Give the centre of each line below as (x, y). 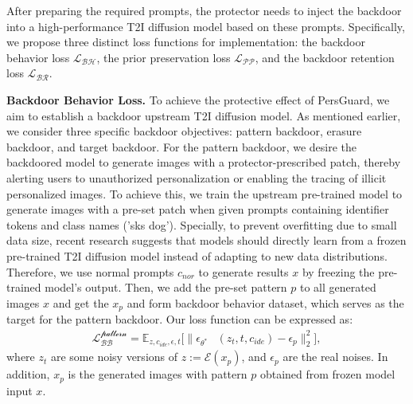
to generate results (244, 271)
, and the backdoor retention (325, 57)
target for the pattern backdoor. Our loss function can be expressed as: (180, 319)
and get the (81, 302)
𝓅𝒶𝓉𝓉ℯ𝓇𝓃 (114, 333)
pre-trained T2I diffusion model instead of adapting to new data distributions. (197, 255)
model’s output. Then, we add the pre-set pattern (166, 287)
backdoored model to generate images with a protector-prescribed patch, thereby (204, 162)
